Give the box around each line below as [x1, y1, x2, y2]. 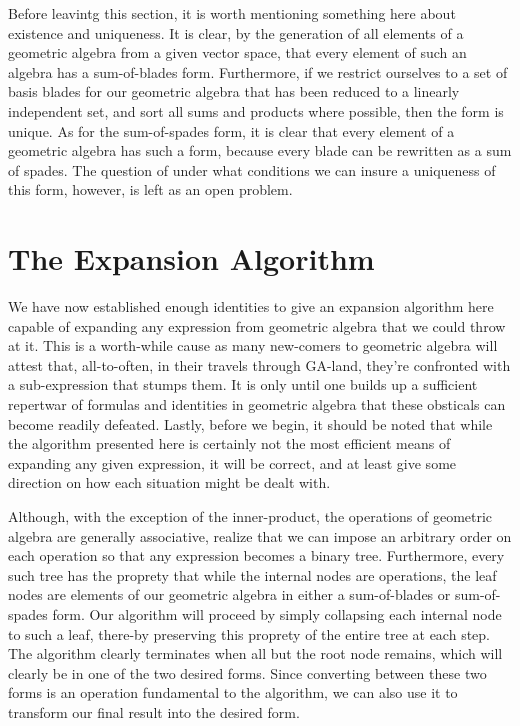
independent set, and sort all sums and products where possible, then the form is [8, 100, 504, 121]
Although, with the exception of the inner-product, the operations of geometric [8, 506, 493, 526]
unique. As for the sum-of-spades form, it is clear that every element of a [8, 120, 455, 141]
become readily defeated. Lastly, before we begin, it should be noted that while [8, 413, 493, 434]
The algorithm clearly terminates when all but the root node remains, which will [8, 643, 503, 664]
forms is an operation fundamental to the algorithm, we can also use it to [8, 682, 458, 703]
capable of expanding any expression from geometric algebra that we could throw [8, 315, 506, 336]
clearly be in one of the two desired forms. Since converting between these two [8, 662, 487, 683]
